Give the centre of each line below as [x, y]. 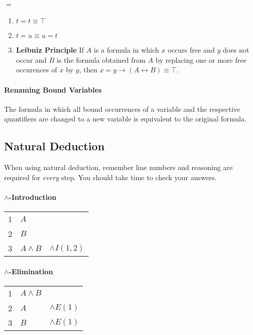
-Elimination [31, 271]
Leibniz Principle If [50, 50]
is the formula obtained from [101, 59]
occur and [31, 59]
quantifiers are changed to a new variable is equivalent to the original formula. [125, 119]
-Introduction [33, 197]
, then [88, 70]
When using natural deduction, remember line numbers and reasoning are [118, 167]
